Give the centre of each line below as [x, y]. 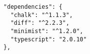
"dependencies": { [33, 7]
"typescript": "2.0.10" [49, 39]
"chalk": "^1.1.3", [42, 15]
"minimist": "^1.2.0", [47, 31]
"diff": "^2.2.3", [40, 23]
